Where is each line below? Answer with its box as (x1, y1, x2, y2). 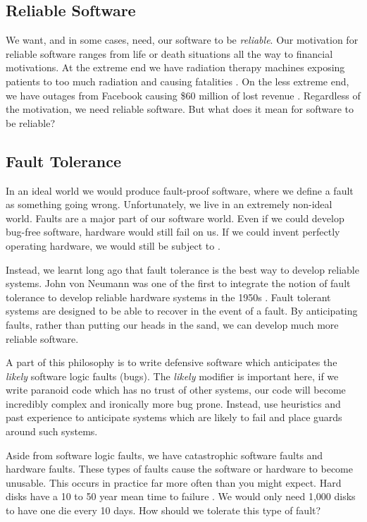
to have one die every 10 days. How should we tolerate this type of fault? (6, 503, 321, 518)
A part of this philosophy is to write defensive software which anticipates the (6, 355, 337, 370)
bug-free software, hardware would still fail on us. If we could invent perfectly (6, 224, 340, 239)
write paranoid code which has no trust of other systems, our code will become (6, 382, 346, 397)
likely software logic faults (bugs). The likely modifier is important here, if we (6, 368, 339, 383)
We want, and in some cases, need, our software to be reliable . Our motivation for (6, 32, 359, 47)
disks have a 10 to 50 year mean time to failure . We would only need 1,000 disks (6, 489, 356, 504)
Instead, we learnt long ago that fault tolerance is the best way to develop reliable (6, 262, 359, 277)
